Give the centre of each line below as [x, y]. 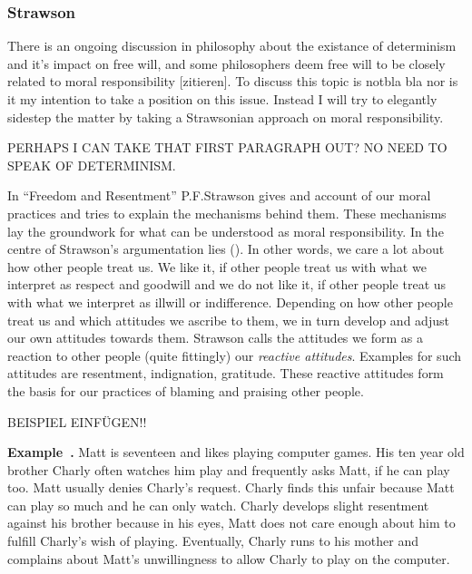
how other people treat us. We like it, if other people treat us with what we [217, 266]
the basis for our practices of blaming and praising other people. [186, 390]
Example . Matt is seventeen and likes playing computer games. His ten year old [236, 452]
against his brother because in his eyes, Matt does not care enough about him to [231, 523]
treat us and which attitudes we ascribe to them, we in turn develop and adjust [228, 320]
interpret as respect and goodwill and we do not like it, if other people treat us [227, 284]
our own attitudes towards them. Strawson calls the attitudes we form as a [215, 338]
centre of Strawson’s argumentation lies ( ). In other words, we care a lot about [226, 249]
